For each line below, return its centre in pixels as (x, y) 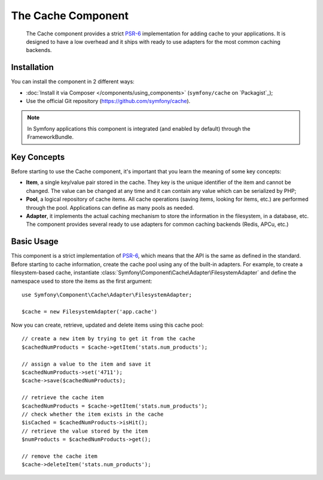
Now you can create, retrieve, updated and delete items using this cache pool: (107, 325)
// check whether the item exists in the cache (93, 414)
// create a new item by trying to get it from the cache (109, 339)
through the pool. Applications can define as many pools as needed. (110, 207)
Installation (32, 67)
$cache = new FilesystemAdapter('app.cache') (90, 311)
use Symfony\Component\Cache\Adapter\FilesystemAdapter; (107, 295)
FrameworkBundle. (51, 137)
